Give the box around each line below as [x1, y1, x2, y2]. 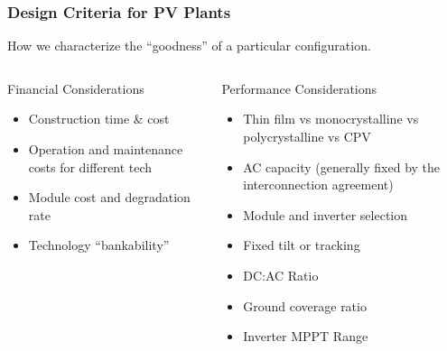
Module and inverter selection [243, 205, 408, 224]
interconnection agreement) [243, 175, 394, 194]
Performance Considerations [221, 79, 377, 97]
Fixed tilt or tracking [243, 236, 360, 254]
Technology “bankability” [28, 236, 170, 254]
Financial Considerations [7, 79, 144, 97]
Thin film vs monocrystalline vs [243, 109, 419, 128]
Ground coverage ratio [243, 296, 367, 315]
